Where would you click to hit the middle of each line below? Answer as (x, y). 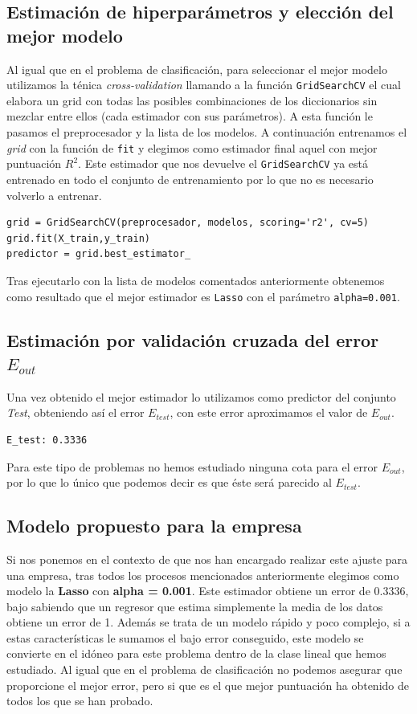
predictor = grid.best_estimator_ (99, 254)
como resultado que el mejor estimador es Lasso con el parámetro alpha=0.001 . (203, 296)
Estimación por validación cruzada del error (193, 339)
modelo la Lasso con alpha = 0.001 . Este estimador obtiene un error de (188, 591)
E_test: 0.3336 (47, 440)
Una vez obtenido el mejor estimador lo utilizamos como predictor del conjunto (201, 396)
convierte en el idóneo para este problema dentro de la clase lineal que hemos (196, 653)
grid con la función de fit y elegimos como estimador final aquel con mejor (192, 147)
